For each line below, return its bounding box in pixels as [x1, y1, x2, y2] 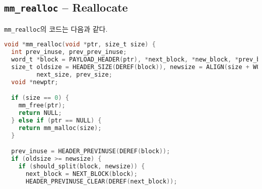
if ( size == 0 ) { [11, 94, 69, 102]
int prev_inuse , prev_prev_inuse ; [11, 48, 127, 56]
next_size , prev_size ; [36, 71, 112, 78]
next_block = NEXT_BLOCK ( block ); [25, 170, 138, 177]
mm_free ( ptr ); [18, 102, 65, 109]
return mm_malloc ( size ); [18, 124, 102, 132]
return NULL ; [18, 109, 62, 117]
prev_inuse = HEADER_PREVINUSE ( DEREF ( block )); [11, 148, 170, 155]
